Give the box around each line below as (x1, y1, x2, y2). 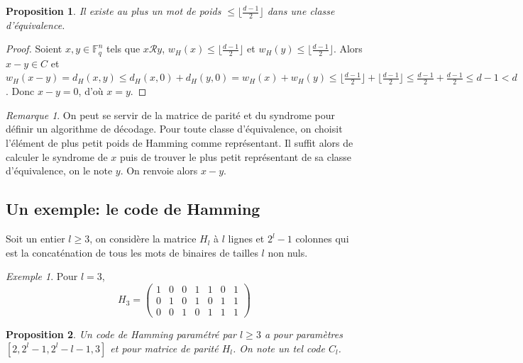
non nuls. (268, 245, 308, 259)
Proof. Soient (6, 41, 62, 56)
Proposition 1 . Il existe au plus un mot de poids (6, 4, 221, 18)
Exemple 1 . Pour (6, 269, 78, 284)
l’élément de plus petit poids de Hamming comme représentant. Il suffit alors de (6, 135, 353, 150)
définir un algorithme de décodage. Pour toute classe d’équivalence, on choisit (6, 121, 343, 136)
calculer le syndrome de (6, 149, 108, 164)
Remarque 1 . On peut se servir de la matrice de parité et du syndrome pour (6, 107, 335, 122)
